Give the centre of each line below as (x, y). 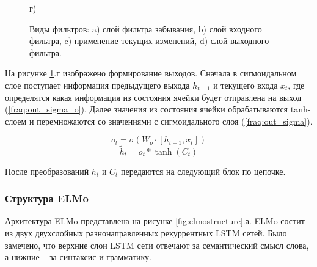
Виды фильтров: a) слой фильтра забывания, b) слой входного (146, 28)
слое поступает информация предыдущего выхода (97, 85)
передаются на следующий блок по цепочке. (203, 171)
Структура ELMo (47, 198)
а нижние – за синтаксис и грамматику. (78, 257)
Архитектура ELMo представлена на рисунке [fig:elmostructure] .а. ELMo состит (155, 221)
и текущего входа (246, 85)
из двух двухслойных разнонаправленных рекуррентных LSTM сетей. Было (146, 232)
